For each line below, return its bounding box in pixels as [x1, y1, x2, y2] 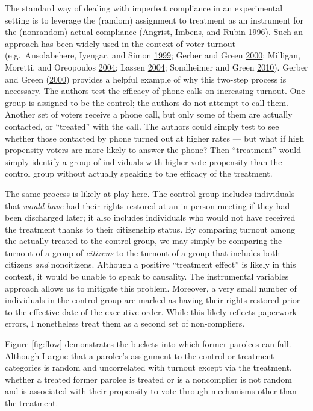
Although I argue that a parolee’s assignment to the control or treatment [5, 349, 274, 362]
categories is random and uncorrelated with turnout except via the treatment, [5, 361, 292, 374]
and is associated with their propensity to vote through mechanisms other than [5, 384, 297, 397]
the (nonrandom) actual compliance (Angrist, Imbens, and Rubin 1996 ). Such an [5, 25, 303, 38]
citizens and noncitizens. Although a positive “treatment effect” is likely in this [5, 258, 296, 271]
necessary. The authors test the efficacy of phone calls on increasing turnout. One [5, 84, 305, 97]
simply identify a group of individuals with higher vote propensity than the [5, 155, 282, 168]
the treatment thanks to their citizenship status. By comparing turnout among [5, 222, 296, 235]
